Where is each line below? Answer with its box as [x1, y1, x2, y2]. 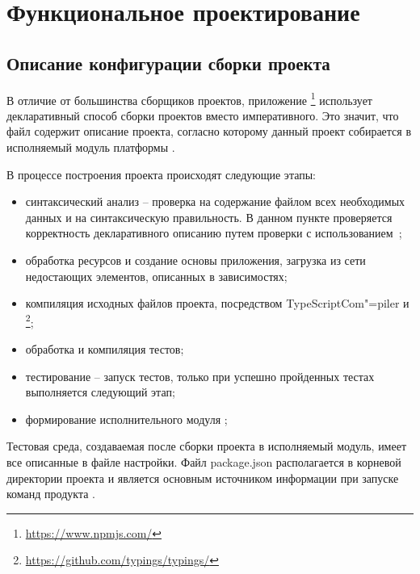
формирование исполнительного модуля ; [25, 410, 228, 427]
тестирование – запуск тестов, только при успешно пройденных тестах [25, 367, 375, 384]
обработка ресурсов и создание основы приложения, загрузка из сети [25, 251, 366, 268]
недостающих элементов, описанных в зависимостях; [25, 267, 288, 284]
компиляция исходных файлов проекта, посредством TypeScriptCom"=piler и [25, 295, 409, 312]
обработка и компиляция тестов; [25, 341, 184, 358]
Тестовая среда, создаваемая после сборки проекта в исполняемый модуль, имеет [6, 438, 407, 455]
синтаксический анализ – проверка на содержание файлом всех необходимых [25, 193, 405, 210]
